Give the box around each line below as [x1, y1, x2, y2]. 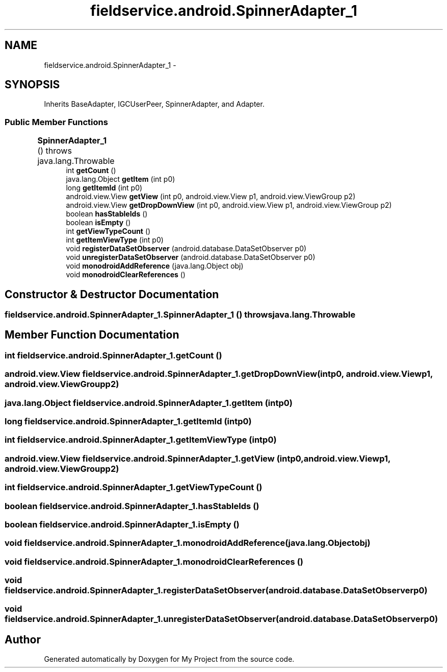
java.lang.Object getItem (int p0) [66, 175, 175, 184]
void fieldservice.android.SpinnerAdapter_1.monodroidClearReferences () [5, 556, 303, 567]
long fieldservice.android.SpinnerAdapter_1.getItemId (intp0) [5, 416, 252, 426]
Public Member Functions [5, 116, 108, 127]
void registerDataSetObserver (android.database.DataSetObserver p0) [66, 244, 307, 253]
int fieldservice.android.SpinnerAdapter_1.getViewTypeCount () [5, 482, 262, 493]
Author [5, 633, 41, 646]
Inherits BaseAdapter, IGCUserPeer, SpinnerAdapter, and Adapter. [44, 100, 265, 109]
